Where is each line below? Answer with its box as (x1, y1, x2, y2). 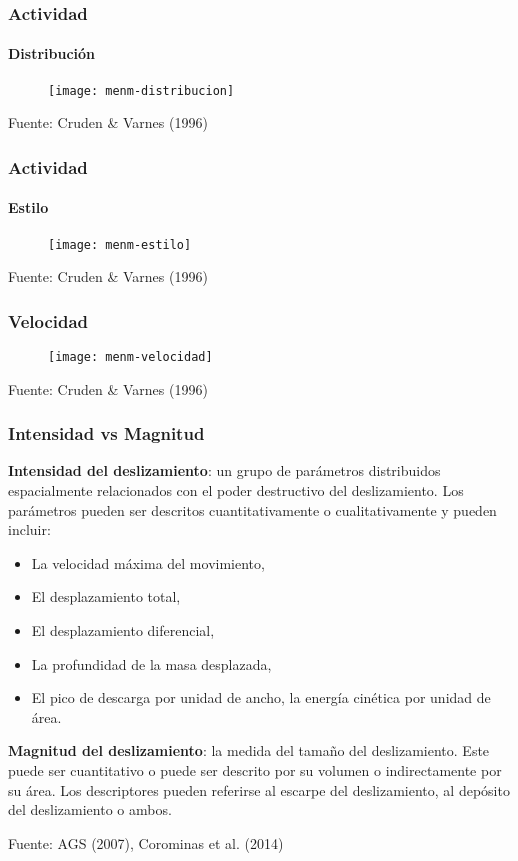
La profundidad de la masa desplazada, (31, 653, 272, 674)
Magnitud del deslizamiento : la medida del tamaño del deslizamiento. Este (8, 740, 490, 761)
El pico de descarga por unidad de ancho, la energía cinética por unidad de (31, 687, 491, 708)
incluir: (8, 519, 51, 540)
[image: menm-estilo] (48, 237, 192, 252)
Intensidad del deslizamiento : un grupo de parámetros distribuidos (8, 460, 441, 481)
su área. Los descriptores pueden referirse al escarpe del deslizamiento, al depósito (8, 779, 510, 800)
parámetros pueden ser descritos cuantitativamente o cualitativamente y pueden (8, 499, 497, 520)
